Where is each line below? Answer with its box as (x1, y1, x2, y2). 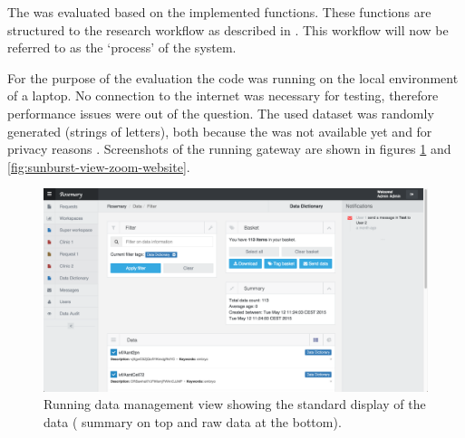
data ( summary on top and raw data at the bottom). (44, 412, 342, 431)
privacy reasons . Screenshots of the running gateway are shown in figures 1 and (7, 139, 451, 158)
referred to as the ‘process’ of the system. (7, 38, 237, 57)
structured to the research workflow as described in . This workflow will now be (7, 20, 449, 39)
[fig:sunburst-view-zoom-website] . (7, 157, 190, 176)
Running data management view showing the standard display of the (44, 395, 426, 414)
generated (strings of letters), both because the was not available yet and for (7, 121, 432, 140)
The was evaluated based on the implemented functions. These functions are (7, 3, 431, 21)
